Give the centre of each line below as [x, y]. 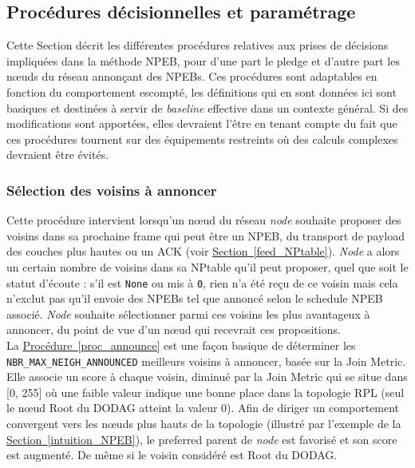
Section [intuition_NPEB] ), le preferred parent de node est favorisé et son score [202, 439]
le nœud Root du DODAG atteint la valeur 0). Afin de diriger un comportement [203, 408]
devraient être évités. [58, 155]
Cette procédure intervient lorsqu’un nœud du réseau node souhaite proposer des [204, 220]
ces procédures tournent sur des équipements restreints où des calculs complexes [202, 139]
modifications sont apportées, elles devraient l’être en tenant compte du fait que [202, 123]
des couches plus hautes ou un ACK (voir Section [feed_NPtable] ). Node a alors [203, 251]
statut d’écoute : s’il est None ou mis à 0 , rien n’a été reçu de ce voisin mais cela [202, 282]
